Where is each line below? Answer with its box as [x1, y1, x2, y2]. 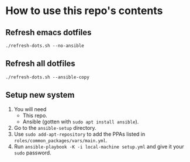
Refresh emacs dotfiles [5, 27, 92, 37]
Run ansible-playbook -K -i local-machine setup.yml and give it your [13, 143, 185, 150]
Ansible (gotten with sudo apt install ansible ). [22, 118, 139, 125]
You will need [13, 105, 47, 112]
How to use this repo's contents [5, 4, 163, 18]
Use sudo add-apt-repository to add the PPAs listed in [13, 130, 146, 137]
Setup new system [5, 90, 75, 100]
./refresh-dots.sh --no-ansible [5, 43, 84, 49]
